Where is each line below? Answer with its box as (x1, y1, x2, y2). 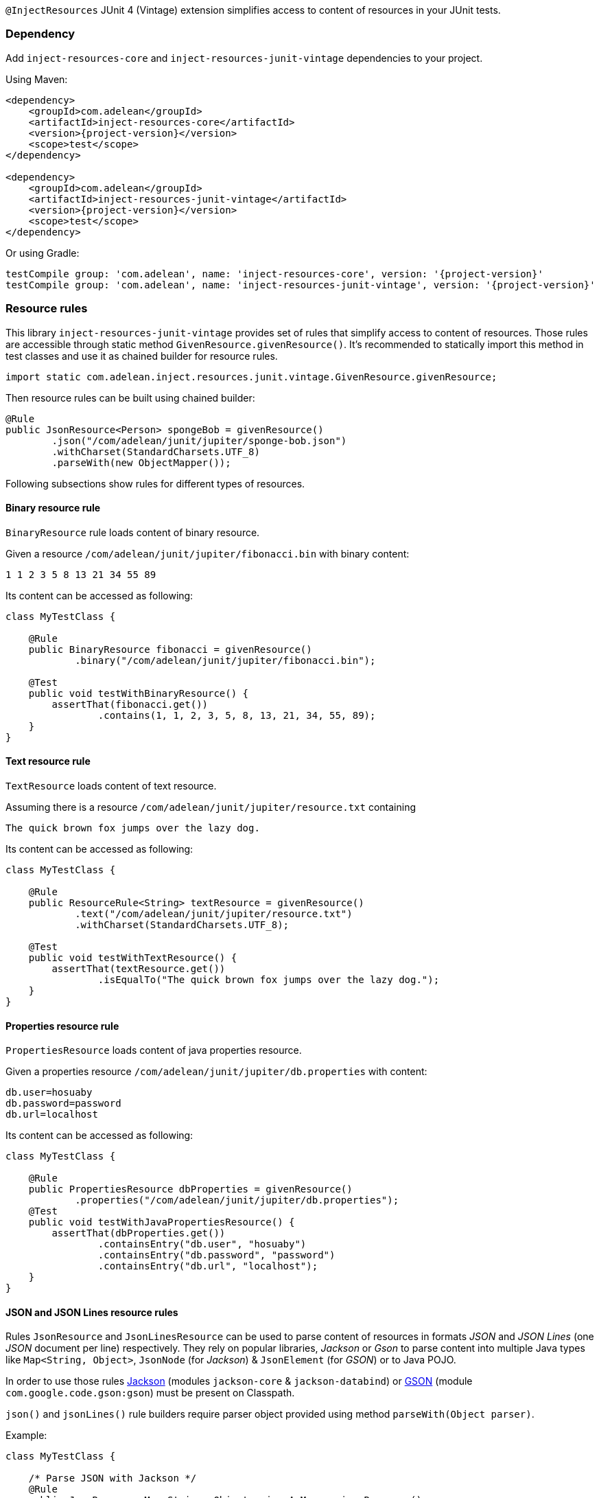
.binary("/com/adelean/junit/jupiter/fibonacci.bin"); (75, 654, 376, 666)
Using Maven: (5, 73, 68, 85)
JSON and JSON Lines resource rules (5, 1306, 178, 1318)
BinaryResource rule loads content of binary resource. (5, 526, 260, 538)
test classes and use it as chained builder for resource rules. (5, 349, 278, 362)
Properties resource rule (5, 1019, 119, 1032)
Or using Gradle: (5, 246, 80, 259)
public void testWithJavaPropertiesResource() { (28, 1217, 295, 1228)
